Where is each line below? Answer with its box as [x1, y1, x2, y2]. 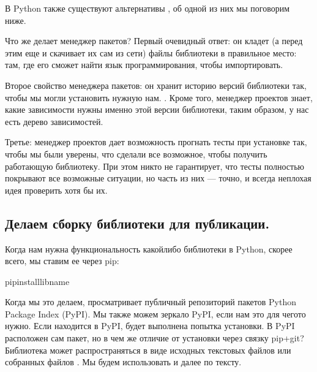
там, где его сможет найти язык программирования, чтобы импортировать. [5, 58, 283, 71]
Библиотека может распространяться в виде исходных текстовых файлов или [5, 343, 291, 356]
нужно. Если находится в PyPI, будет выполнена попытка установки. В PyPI [5, 319, 295, 332]
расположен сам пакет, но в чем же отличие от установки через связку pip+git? [5, 332, 304, 344]
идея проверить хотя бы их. [5, 183, 108, 196]
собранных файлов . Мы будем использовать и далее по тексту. [5, 355, 242, 368]
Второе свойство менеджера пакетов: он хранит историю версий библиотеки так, [5, 78, 307, 91]
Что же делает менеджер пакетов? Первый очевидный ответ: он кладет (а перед [5, 34, 303, 47]
